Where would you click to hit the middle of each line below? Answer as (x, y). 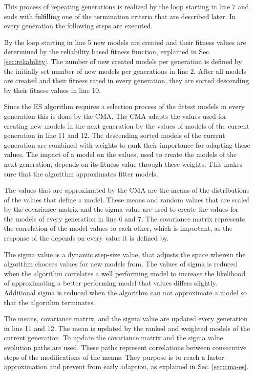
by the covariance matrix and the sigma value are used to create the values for (121, 209)
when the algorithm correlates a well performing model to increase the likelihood (125, 273)
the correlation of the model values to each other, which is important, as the (118, 228)
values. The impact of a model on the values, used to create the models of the (120, 154)
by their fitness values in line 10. (53, 90)
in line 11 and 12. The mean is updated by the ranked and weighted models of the (127, 328)
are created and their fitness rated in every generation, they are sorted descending (127, 80)
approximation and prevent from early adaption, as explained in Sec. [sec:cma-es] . (126, 366)
